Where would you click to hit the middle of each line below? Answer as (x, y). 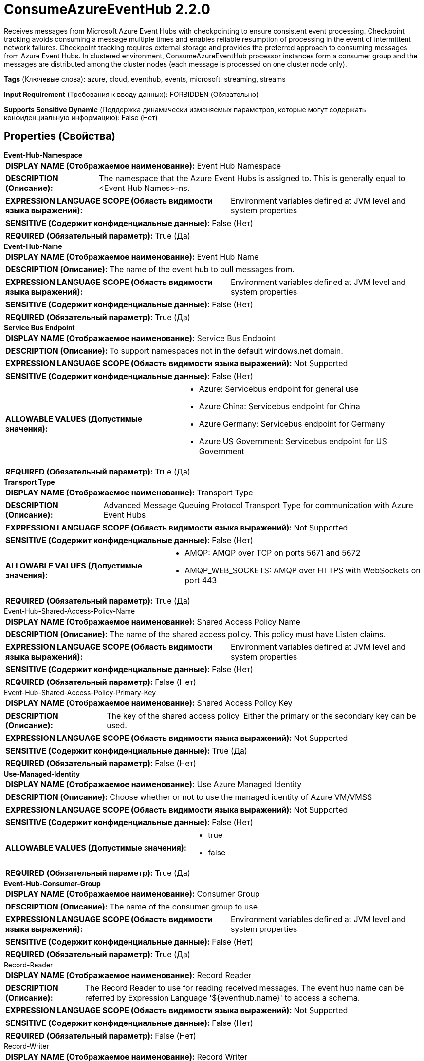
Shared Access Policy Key (245, 703)
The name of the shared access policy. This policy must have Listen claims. (248, 634)
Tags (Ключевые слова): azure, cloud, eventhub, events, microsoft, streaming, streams (145, 79)
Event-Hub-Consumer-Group (52, 883)
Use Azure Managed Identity (249, 784)
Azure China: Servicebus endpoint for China (279, 406)
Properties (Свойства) (60, 136)
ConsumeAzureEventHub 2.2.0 (107, 9)
